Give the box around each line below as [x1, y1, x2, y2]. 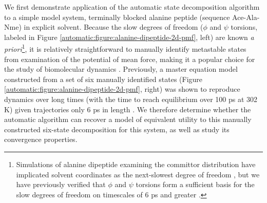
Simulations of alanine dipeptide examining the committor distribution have [16, 158, 256, 169]
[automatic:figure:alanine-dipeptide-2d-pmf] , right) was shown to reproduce [4, 84, 240, 94]
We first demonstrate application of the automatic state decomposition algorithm [4, 2, 260, 12]
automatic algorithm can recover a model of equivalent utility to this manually [4, 114, 252, 125]
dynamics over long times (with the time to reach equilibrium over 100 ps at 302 [4, 94, 258, 104]
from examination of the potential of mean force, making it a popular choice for [4, 53, 255, 64]
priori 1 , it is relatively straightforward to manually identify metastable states [4, 42, 246, 54]
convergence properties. [4, 134, 78, 145]
